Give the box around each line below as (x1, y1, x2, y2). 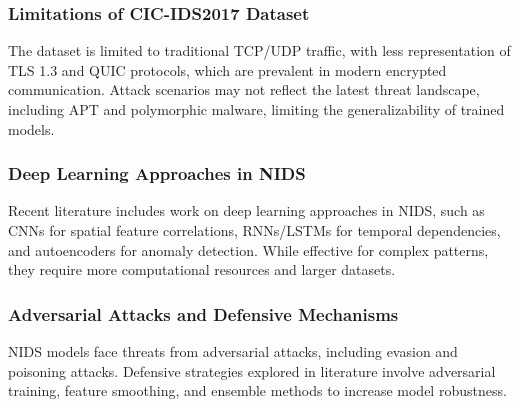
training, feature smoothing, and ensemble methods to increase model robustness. (8, 380, 507, 401)
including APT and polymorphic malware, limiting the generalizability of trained (8, 99, 505, 119)
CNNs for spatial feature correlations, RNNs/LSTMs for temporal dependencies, (8, 220, 501, 240)
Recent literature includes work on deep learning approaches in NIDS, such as (8, 200, 485, 221)
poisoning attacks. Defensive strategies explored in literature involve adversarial (8, 360, 496, 381)
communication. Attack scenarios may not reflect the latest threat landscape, (8, 79, 480, 100)
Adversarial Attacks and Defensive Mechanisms (8, 301, 399, 326)
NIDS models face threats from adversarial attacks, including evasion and (8, 341, 458, 361)
